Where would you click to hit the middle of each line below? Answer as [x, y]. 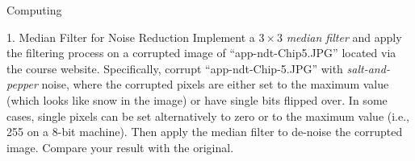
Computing [34, 10]
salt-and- [368, 68]
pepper [22, 84]
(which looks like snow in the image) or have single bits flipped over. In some [197, 99]
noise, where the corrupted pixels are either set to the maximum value [215, 84]
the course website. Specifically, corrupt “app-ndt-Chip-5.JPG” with [175, 68]
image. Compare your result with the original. [120, 147]
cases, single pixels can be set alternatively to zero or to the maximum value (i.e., [208, 116]
